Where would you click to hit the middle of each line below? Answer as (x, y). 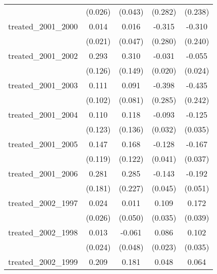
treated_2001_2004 (43, 114)
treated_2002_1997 (43, 203)
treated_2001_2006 (43, 173)
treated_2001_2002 (43, 56)
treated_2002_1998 (43, 232)
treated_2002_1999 (43, 262)
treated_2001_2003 (43, 85)
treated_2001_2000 (43, 26)
